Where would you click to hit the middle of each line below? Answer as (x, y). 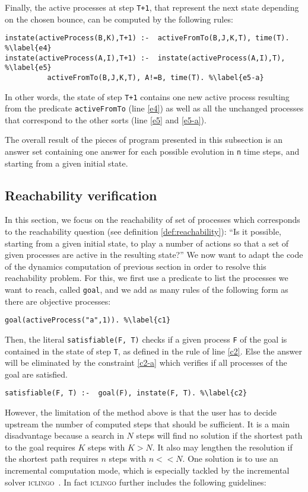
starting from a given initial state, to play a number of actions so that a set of (147, 243)
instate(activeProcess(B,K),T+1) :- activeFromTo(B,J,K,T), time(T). (147, 38)
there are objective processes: (58, 301)
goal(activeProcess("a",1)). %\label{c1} (88, 320)
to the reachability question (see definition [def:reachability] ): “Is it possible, (143, 231)
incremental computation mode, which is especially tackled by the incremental (147, 470)
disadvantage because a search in (64, 435)
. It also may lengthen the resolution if (222, 447)
